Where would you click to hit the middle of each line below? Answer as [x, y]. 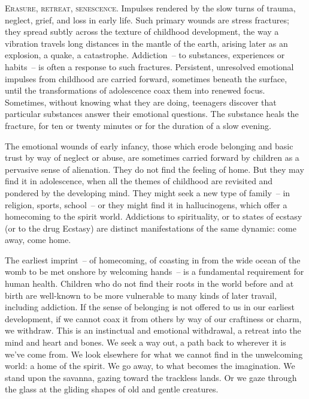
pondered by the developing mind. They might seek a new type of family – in [148, 192]
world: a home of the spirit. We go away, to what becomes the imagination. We [150, 366]
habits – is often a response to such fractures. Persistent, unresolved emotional [149, 66]
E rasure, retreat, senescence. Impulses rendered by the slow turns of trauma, [150, 8]
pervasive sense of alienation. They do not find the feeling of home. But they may [154, 169]
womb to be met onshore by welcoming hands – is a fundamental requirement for [154, 271]
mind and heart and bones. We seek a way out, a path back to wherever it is [146, 342]
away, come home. [38, 240]
